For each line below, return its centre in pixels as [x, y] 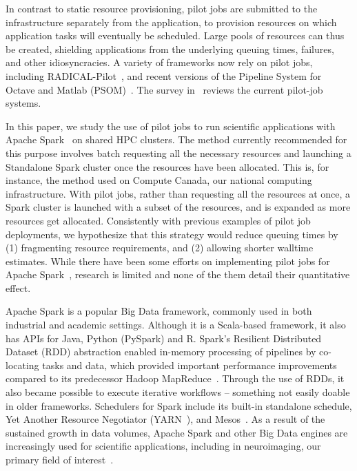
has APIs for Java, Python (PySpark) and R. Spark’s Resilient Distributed [164, 338]
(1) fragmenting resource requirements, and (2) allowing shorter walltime [160, 248]
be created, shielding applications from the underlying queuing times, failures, [170, 49]
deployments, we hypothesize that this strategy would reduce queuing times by [172, 234]
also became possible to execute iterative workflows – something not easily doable [178, 392]
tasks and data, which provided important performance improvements [190, 365]
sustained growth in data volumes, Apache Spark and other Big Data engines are [177, 432]
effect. [18, 287]
